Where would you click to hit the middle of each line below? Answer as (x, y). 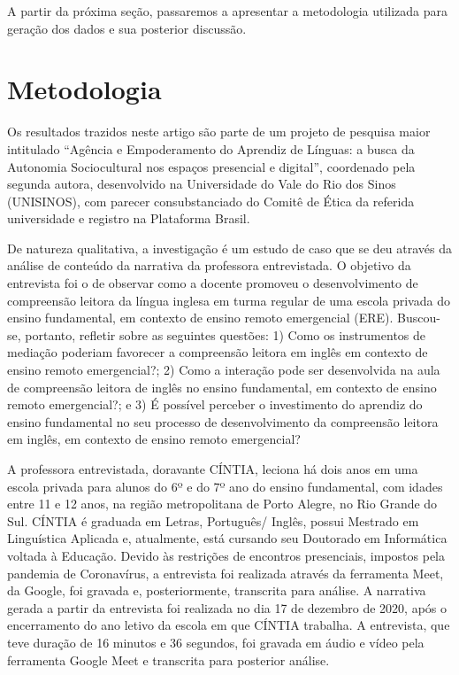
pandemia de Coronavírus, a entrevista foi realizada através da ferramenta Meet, (226, 573)
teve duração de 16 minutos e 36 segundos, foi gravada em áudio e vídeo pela (216, 642)
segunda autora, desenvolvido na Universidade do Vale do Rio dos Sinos (202, 184)
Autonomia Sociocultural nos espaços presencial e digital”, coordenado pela (211, 166)
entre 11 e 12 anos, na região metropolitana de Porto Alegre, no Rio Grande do (222, 504)
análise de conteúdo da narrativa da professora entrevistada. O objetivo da (209, 265)
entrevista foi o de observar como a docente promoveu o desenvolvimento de (213, 283)
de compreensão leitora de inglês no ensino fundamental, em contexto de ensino (222, 387)
